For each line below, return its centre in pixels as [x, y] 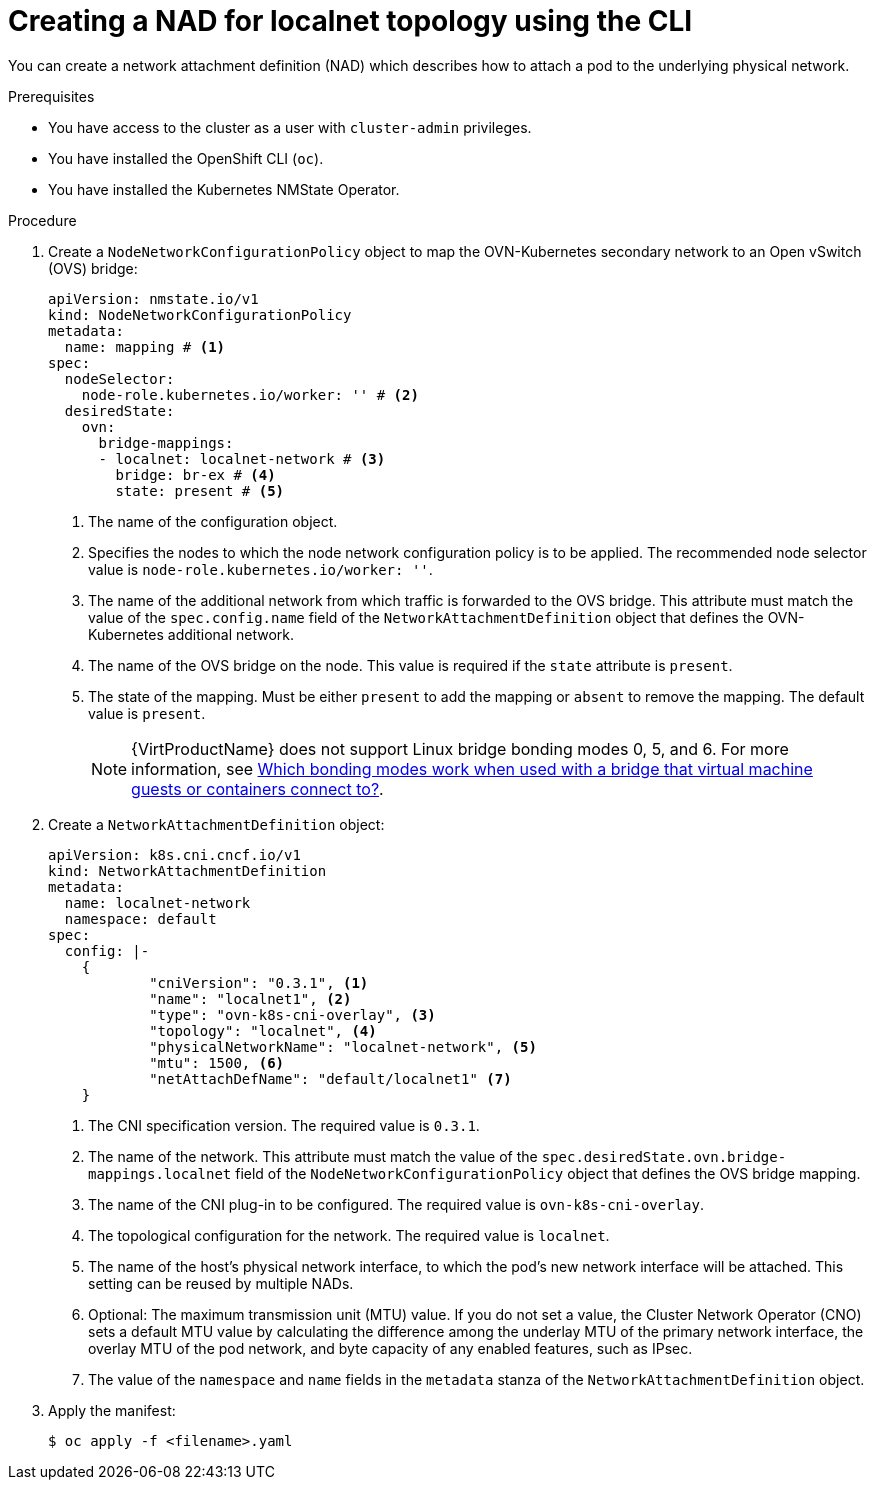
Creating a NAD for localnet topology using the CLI [350, 21]
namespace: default [140, 918]
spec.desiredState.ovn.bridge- [664, 1156]
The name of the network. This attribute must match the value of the [313, 1156]
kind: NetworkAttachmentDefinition [187, 870]
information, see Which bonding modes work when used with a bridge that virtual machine [472, 768]
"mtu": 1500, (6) [217, 1062]
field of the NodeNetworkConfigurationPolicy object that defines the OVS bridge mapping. [548, 1173]
